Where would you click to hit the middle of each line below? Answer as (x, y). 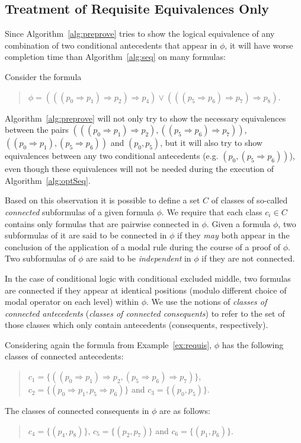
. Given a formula (238, 223)
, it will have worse (259, 45)
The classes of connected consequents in (77, 411)
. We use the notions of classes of (207, 302)
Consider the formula (43, 76)
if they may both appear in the (233, 235)
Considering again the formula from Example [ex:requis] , (108, 344)
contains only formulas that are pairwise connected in (102, 223)
